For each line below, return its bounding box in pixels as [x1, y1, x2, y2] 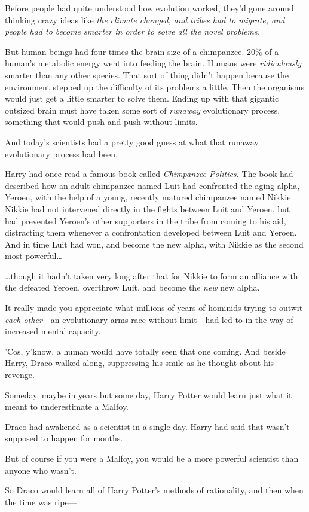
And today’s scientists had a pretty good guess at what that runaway [5, 135, 259, 148]
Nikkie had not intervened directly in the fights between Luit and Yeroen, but [5, 202, 290, 215]
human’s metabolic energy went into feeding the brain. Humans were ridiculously [5, 57, 302, 69]
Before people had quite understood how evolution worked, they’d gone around [5, 2, 294, 14]
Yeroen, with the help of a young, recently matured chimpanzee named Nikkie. [5, 191, 293, 203]
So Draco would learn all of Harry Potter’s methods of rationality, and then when [5, 484, 304, 496]
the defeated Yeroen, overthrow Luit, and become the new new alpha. [5, 281, 260, 294]
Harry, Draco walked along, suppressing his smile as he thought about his [5, 356, 274, 369]
